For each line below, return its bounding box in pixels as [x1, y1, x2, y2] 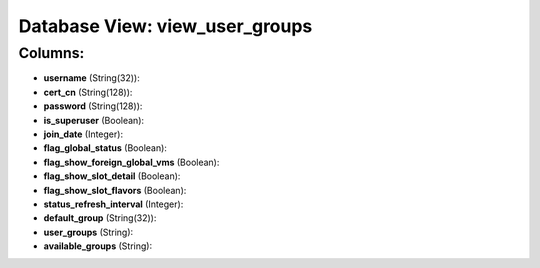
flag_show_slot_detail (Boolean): [43, 170, 181, 182]
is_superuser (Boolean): [43, 114, 145, 126]
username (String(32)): [43, 72, 140, 84]
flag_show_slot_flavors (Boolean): [43, 184, 187, 196]
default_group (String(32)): [43, 212, 157, 224]
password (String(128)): [43, 100, 143, 112]
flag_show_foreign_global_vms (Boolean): [43, 156, 220, 168]
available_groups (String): [43, 240, 153, 252]
